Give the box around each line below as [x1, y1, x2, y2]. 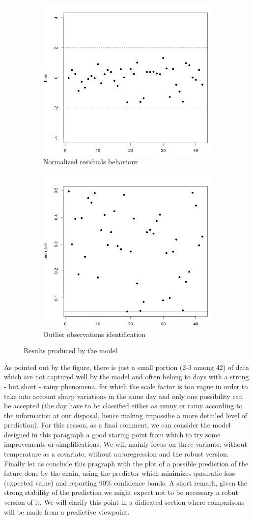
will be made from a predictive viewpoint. [4, 506, 130, 517]
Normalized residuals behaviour [43, 156, 138, 167]
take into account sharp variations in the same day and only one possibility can [4, 391, 243, 401]
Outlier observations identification [43, 329, 145, 339]
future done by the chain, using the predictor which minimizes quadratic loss [4, 468, 235, 478]
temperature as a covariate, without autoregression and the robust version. [4, 449, 229, 459]
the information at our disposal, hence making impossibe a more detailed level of [4, 410, 248, 420]
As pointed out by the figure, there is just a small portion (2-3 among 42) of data [4, 362, 249, 372]
